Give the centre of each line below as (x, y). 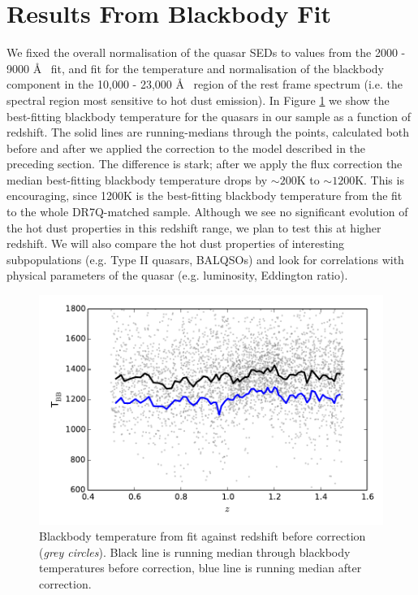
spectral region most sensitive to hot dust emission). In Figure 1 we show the (198, 100)
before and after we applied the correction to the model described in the (186, 148)
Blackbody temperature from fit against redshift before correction (203, 536)
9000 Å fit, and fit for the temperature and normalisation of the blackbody (196, 68)
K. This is (379, 179)
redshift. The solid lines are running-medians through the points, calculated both (208, 132)
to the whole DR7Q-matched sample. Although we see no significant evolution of (207, 212)
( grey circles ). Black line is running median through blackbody (195, 552)
